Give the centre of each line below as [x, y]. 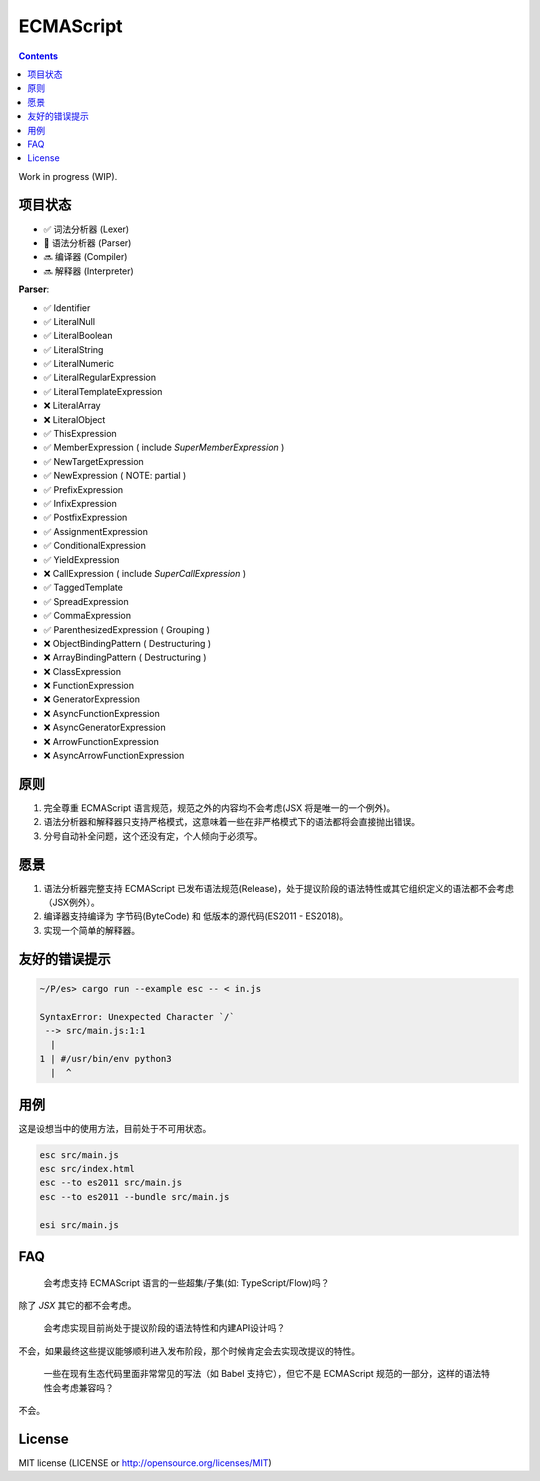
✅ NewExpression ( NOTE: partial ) [115, 476]
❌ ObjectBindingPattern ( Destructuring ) [127, 643]
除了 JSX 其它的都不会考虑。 [77, 1305]
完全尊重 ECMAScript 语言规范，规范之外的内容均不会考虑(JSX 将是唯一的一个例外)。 [219, 807]
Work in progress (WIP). [68, 176]
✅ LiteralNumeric [79, 364]
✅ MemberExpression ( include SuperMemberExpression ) [164, 447]
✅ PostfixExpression [85, 517]
